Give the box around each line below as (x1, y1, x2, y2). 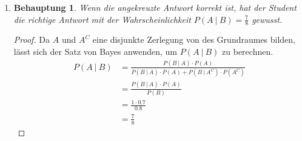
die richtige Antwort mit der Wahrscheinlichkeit (13, 13, 191, 25)
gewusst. (252, 13, 283, 25)
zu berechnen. (222, 45, 273, 58)
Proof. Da (13, 33, 50, 46)
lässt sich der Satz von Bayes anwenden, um (13, 45, 178, 58)
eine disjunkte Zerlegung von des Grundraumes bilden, (92, 33, 296, 46)
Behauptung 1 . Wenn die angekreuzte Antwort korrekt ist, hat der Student (13, 1, 297, 13)
